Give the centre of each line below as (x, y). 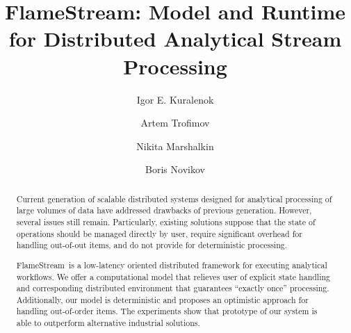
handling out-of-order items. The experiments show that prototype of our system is (167, 311)
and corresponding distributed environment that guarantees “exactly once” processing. (173, 288)
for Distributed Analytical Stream (175, 39)
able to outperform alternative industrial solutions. (108, 323)
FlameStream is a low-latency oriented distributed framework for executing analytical (172, 265)
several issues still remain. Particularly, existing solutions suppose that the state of (166, 221)
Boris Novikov (175, 169)
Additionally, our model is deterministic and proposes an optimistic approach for (162, 299)
